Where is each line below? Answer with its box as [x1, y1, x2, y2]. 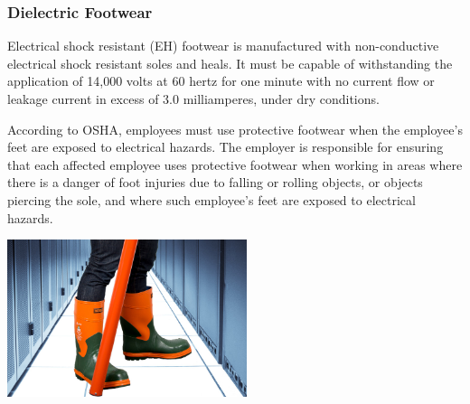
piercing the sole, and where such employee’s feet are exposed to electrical [7, 190, 416, 209]
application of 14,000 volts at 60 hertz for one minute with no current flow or [7, 71, 435, 90]
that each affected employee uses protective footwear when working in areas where [7, 155, 463, 174]
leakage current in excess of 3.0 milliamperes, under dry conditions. [7, 89, 380, 108]
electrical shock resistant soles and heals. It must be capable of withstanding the [7, 53, 453, 72]
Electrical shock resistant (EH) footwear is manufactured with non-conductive [7, 36, 439, 55]
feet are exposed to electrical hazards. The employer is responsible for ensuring [7, 137, 444, 156]
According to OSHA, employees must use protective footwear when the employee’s [7, 119, 463, 138]
